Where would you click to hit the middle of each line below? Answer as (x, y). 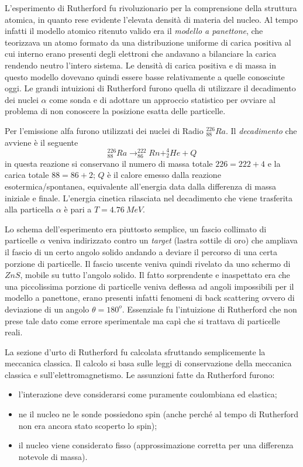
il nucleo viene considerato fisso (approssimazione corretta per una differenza (156, 445)
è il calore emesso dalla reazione (164, 175)
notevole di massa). (53, 456)
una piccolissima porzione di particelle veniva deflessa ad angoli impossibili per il (149, 286)
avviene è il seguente (42, 142)
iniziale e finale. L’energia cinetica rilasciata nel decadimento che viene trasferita (149, 198)
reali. (14, 332)
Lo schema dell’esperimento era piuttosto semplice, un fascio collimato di (136, 229)
